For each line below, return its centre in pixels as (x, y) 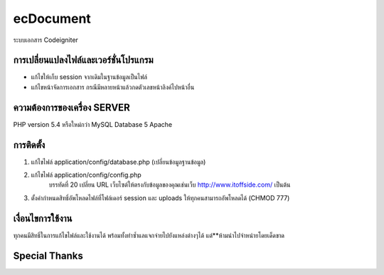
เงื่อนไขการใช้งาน (43, 218)
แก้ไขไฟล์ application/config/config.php (86, 175)
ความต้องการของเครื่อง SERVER (72, 107)
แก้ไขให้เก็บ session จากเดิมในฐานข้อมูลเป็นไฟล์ (89, 77)
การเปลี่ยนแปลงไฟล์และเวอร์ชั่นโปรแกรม (83, 60)
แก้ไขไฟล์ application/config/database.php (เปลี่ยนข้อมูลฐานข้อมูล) (118, 162)
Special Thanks (48, 255)
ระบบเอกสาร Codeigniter (46, 40)
